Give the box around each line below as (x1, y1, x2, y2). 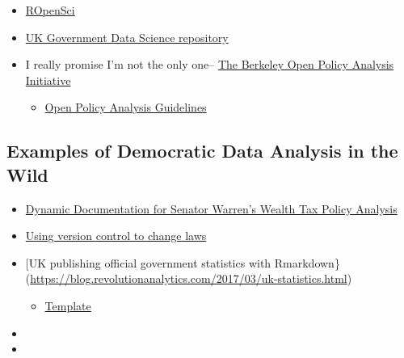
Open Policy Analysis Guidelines (44, 99, 207, 116)
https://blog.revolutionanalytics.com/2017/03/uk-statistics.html (30, 270, 347, 287)
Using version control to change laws (25, 227, 207, 244)
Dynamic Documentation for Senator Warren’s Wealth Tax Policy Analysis (25, 200, 398, 217)
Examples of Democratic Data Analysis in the (6, 138, 398, 163)
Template (44, 297, 91, 314)
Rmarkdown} (274, 254, 340, 271)
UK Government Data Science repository (25, 28, 229, 45)
